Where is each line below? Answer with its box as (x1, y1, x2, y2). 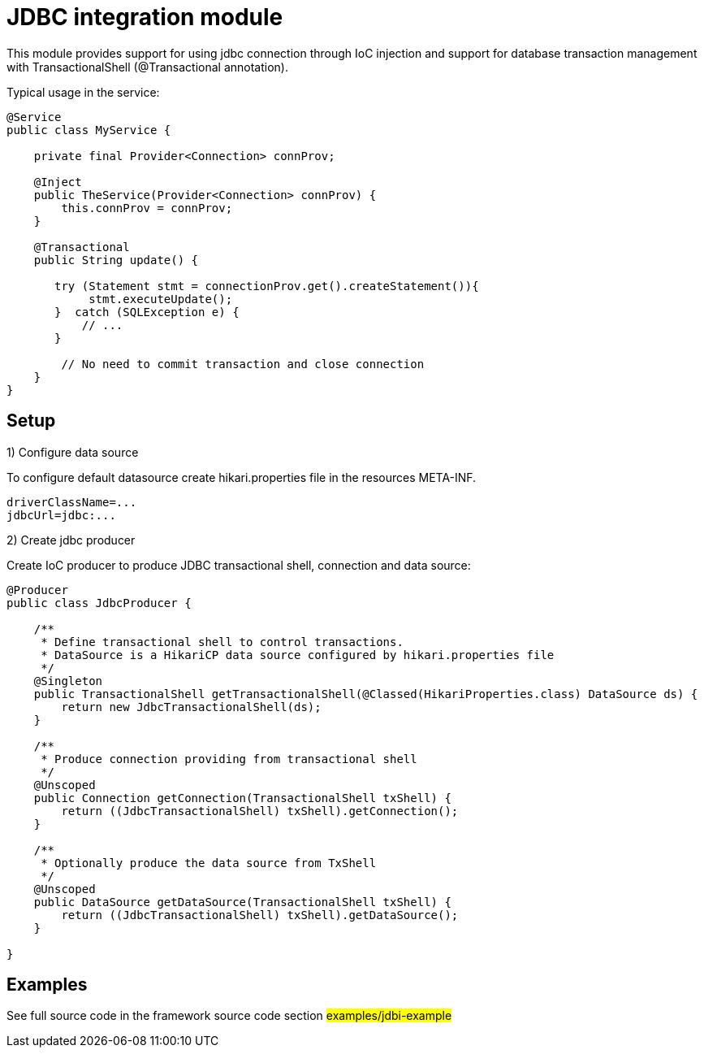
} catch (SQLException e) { (54, 305, 240, 319)
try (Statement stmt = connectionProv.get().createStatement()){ (54, 279, 479, 293)
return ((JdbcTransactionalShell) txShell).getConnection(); (61, 804, 459, 818)
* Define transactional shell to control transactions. (41, 635, 404, 648)
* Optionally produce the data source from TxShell (41, 856, 377, 870)
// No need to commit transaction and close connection (61, 357, 425, 371)
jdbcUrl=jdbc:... (6, 508, 116, 522)
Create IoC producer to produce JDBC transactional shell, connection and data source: (6, 557, 471, 572)
